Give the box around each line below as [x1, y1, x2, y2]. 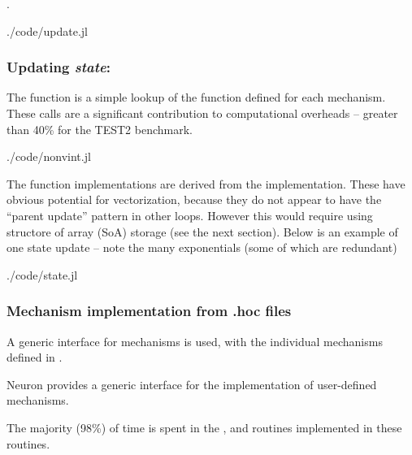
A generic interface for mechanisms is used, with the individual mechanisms [7, 332, 383, 349]
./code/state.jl [7, 266, 78, 283]
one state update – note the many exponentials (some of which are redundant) [7, 239, 397, 256]
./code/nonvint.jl [7, 148, 91, 165]
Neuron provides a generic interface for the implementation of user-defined [7, 375, 377, 392]
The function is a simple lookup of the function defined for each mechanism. [7, 89, 386, 106]
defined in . [7, 349, 63, 366]
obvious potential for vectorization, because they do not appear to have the [7, 191, 382, 208]
